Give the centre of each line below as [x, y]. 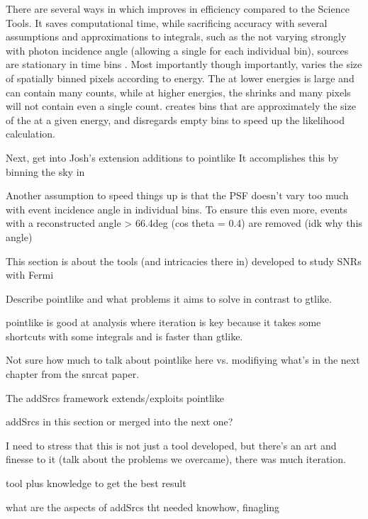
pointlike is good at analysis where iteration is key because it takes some [163, 322]
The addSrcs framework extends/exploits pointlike [115, 397]
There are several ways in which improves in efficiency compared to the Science [178, 9]
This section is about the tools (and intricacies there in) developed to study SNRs [184, 261]
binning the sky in [45, 171]
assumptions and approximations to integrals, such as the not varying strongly [176, 37]
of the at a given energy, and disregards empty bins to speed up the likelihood [175, 119]
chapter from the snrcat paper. [73, 374]
